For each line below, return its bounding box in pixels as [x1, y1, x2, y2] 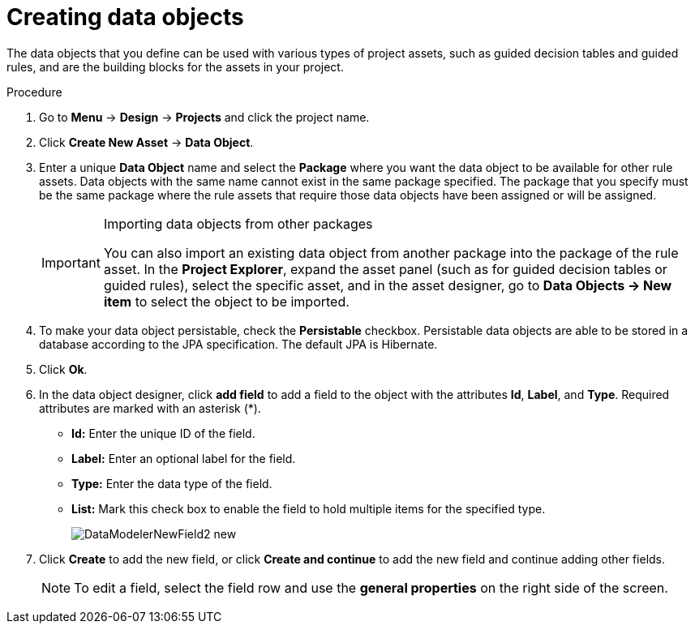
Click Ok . [39, 362, 88, 376]
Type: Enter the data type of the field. [71, 476, 272, 491]
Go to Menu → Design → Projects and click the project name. [39, 109, 370, 124]
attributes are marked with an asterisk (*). [39, 401, 261, 415]
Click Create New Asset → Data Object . [39, 135, 254, 149]
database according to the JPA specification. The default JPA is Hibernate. [39, 336, 438, 351]
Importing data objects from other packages [103, 215, 373, 232]
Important [41, 254, 101, 271]
